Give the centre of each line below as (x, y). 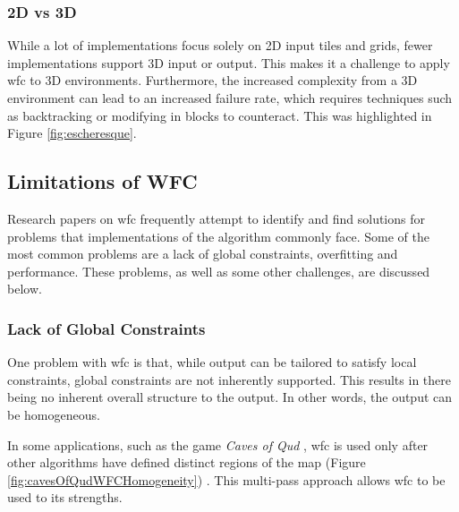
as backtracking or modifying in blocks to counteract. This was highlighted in (220, 115)
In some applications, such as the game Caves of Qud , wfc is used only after (218, 444)
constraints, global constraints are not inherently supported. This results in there (229, 379)
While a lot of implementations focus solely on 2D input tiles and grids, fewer (220, 45)
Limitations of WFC (102, 181)
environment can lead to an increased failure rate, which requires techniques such (230, 98)
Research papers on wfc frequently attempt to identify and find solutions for (216, 218)
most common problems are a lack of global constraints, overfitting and (203, 254)
